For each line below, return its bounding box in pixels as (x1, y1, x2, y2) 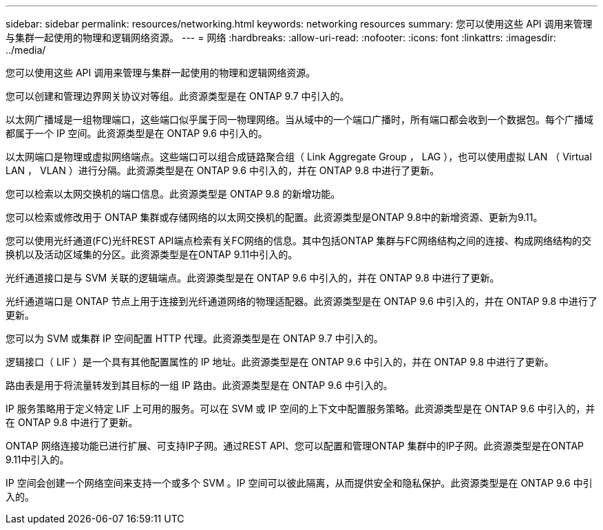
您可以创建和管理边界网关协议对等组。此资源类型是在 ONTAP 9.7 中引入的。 (6, 90, 350, 102)
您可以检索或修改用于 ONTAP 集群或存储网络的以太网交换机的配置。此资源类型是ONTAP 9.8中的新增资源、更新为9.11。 (6, 211, 543, 223)
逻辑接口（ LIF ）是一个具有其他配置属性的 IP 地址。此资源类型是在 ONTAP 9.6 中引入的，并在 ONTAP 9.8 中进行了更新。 (6, 356, 554, 368)
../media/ (6, 44, 46, 56)
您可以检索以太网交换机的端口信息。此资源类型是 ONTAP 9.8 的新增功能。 (6, 188, 341, 200)
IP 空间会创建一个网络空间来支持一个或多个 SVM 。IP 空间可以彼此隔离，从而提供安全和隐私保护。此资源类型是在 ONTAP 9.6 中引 (6, 477, 593, 489)
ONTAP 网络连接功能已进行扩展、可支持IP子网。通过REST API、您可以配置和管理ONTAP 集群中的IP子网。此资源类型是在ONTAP (6, 440, 584, 452)
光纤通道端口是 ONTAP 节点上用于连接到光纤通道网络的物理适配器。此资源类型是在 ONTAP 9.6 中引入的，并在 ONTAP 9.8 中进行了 (6, 295, 597, 307)
